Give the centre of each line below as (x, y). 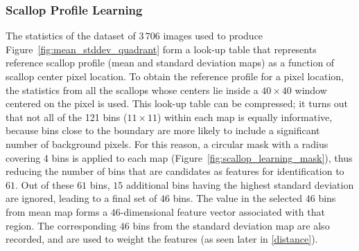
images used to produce (213, 36)
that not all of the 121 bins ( (67, 117)
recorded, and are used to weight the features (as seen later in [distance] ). (162, 239)
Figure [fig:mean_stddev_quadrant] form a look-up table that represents (161, 49)
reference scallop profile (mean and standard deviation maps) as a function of (170, 63)
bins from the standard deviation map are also (231, 225)
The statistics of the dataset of (71, 36)
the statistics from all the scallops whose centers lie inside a (132, 90)
